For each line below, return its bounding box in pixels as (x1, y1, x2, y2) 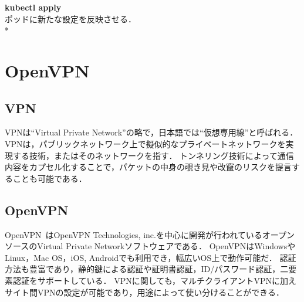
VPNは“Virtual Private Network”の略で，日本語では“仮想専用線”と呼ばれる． (5, 126, 298, 138)
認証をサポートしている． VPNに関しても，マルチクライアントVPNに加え (12, 274, 297, 286)
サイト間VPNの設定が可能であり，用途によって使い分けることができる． (5, 286, 285, 298)
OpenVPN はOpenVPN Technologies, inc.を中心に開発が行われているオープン (5, 228, 295, 240)
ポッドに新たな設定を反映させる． (5, 12, 136, 25)
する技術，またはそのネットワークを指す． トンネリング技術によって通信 (12, 149, 294, 161)
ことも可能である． (12, 172, 87, 184)
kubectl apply (5, 1, 62, 13)
